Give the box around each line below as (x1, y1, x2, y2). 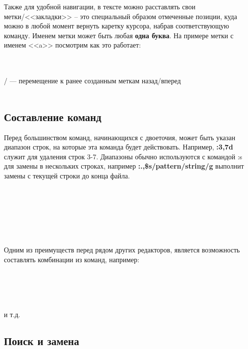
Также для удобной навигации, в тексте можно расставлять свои (4, 1, 196, 11)
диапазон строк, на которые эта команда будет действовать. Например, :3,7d (4, 142, 233, 152)
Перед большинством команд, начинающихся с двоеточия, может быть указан (4, 132, 236, 142)
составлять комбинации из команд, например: (4, 254, 139, 264)
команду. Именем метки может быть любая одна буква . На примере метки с (4, 30, 234, 40)
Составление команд (4, 109, 102, 124)
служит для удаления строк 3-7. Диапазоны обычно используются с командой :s (4, 151, 243, 161)
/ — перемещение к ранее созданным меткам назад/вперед (4, 75, 181, 86)
